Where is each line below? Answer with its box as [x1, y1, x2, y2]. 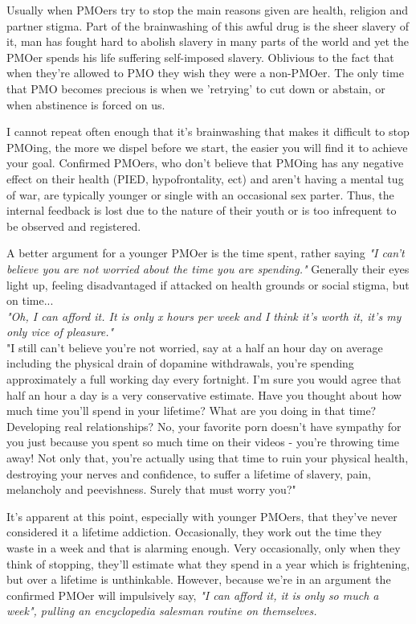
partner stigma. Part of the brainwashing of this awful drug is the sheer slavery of [6, 17, 410, 34]
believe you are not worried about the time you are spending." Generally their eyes [6, 260, 410, 277]
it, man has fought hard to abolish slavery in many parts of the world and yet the [6, 33, 409, 50]
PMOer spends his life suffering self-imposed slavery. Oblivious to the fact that [6, 48, 394, 65]
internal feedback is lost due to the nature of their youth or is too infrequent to [6, 202, 397, 219]
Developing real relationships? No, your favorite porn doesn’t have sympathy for [6, 417, 402, 434]
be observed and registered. [6, 217, 141, 234]
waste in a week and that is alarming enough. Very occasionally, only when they [6, 540, 401, 556]
